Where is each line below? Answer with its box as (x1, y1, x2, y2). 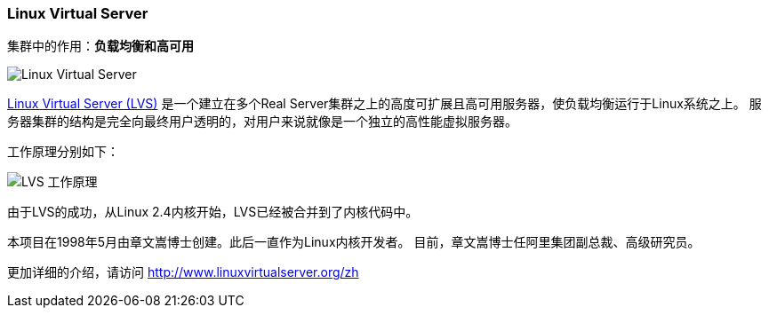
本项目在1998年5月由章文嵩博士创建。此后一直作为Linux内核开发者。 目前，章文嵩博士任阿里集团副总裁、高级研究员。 (7, 234, 701, 250)
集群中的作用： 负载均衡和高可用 (7, 38, 194, 54)
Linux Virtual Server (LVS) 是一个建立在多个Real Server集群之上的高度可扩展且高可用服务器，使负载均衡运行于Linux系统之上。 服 (7, 96, 762, 112)
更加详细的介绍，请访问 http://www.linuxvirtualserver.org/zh (7, 264, 359, 280)
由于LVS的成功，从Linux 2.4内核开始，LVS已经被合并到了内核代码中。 (7, 204, 419, 220)
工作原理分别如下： (7, 144, 119, 160)
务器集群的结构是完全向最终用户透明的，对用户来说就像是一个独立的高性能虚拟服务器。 (7, 114, 517, 130)
